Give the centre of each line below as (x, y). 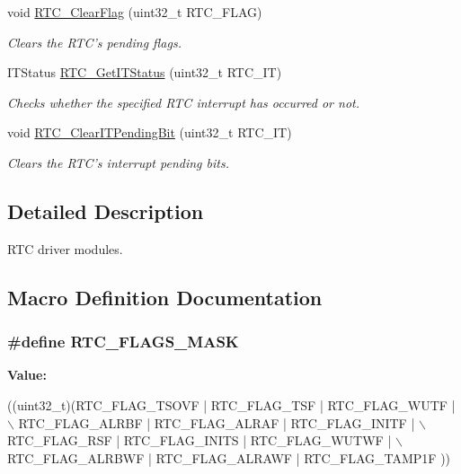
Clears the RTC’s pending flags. (94, 42)
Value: (27, 375)
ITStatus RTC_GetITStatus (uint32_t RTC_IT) (145, 72)
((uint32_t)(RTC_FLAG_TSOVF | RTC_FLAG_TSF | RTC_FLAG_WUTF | (231, 404)
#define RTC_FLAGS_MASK (123, 342)
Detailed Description (106, 211)
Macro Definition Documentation (165, 297)
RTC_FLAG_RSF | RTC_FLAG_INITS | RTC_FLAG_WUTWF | (199, 440)
